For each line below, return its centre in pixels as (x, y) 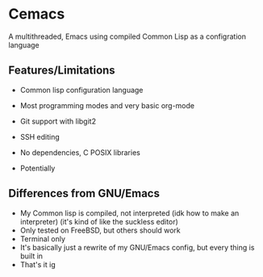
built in (31, 256)
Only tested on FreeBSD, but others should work (100, 230)
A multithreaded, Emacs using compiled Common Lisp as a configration (127, 36)
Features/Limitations (62, 71)
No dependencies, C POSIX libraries (80, 152)
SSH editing (40, 136)
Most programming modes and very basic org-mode (107, 105)
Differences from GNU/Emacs (84, 193)
